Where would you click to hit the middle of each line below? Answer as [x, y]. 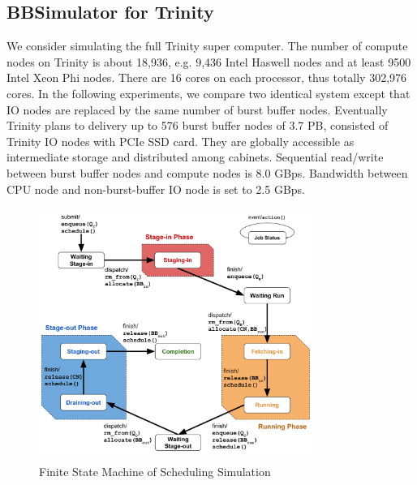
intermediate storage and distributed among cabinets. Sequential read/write [195, 157]
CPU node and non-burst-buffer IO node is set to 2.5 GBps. [156, 189]
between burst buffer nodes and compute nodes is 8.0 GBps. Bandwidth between [207, 172]
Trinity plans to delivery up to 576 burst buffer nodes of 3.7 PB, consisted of [198, 125]
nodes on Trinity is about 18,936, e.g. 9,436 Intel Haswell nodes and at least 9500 [209, 61]
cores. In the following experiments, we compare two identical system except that [208, 93]
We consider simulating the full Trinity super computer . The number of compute [207, 46]
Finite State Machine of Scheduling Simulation [155, 471]
